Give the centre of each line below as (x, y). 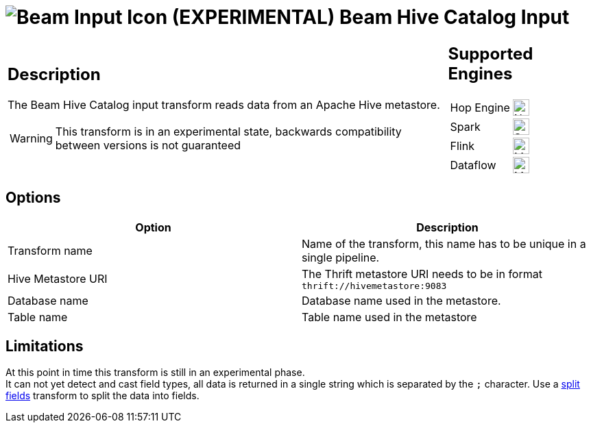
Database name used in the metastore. (401, 300)
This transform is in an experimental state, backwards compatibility (228, 132)
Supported (491, 53)
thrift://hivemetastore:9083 (374, 286)
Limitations (45, 346)
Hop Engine (480, 107)
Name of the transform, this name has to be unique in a (444, 243)
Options (33, 198)
